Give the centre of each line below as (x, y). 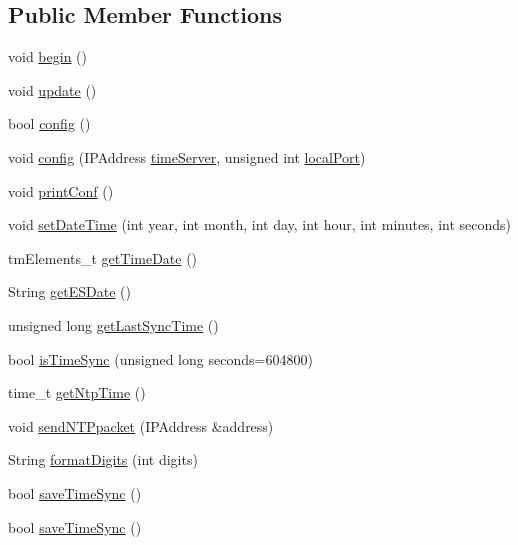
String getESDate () (69, 291)
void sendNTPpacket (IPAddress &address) (141, 425)
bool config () (49, 123)
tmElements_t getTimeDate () (103, 257)
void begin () (47, 56)
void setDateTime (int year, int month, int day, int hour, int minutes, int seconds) (260, 224)
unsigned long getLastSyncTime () (113, 324)
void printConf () (61, 190)
